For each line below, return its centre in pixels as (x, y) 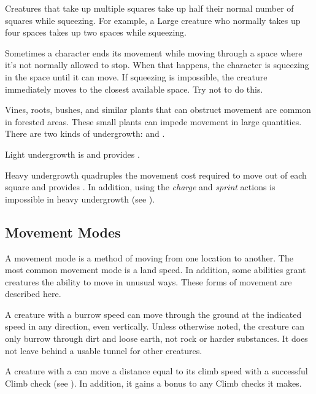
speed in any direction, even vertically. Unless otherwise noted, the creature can (155, 326)
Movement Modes (63, 232)
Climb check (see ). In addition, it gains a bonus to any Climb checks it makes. (153, 383)
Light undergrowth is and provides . (72, 154)
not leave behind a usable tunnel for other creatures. (104, 350)
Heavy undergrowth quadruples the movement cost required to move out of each (156, 175)
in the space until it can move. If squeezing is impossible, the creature (136, 76)
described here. (33, 294)
